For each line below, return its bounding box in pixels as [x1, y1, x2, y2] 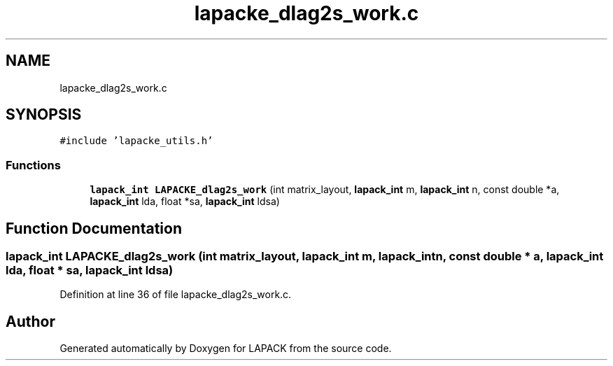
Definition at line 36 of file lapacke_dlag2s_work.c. [59, 288, 292, 301]
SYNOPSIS [6, 106, 82, 124]
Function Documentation [6, 219, 182, 237]
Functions [6, 157, 61, 172]
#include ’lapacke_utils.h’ [59, 135, 213, 147]
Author [6, 312, 55, 330]
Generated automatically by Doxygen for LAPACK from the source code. [59, 342, 392, 355]
